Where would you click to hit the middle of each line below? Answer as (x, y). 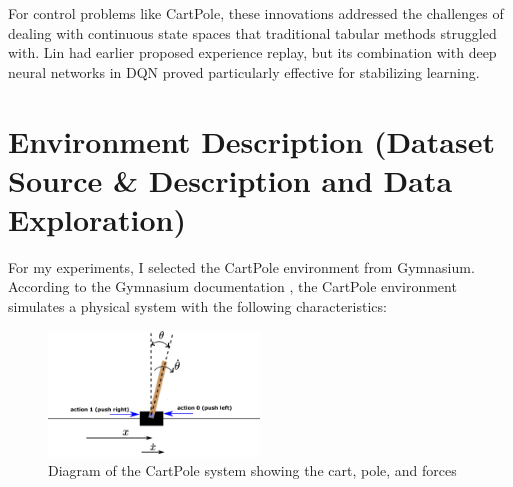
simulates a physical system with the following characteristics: (197, 306)
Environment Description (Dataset (251, 140)
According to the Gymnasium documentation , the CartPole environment (232, 286)
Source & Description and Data (230, 179)
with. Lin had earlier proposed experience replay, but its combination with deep (252, 52)
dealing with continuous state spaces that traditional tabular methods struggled (252, 32)
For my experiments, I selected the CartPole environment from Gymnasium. (241, 266)
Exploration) (97, 218)
